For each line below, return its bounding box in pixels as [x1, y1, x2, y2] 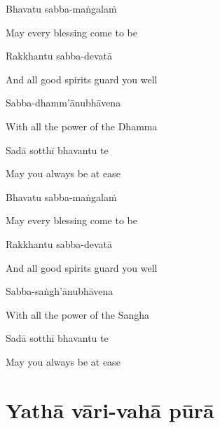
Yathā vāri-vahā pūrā [6, 395, 214, 424]
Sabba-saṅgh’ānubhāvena [6, 284, 114, 298]
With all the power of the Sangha [6, 307, 150, 322]
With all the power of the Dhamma [6, 118, 158, 133]
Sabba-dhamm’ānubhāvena [6, 95, 121, 110]
